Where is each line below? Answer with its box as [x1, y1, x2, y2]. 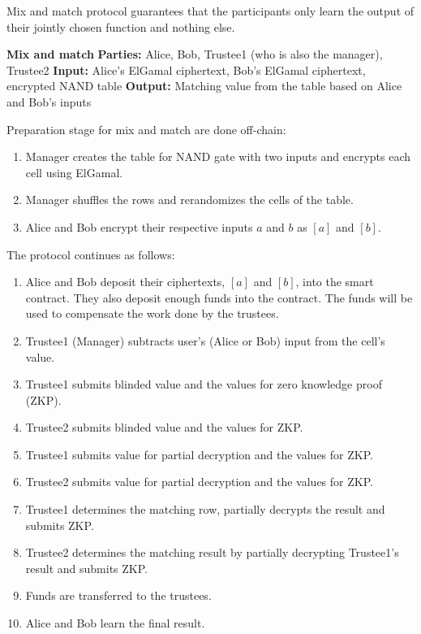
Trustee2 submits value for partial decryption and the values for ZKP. [25, 473, 373, 490]
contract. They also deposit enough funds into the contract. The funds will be [25, 289, 413, 306]
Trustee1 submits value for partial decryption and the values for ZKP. [25, 445, 373, 462]
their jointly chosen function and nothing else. [6, 18, 235, 35]
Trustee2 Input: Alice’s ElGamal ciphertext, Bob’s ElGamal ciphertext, [6, 61, 366, 78]
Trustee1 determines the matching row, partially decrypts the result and [25, 501, 385, 518]
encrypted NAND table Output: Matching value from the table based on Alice [6, 77, 402, 94]
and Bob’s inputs [6, 93, 92, 110]
